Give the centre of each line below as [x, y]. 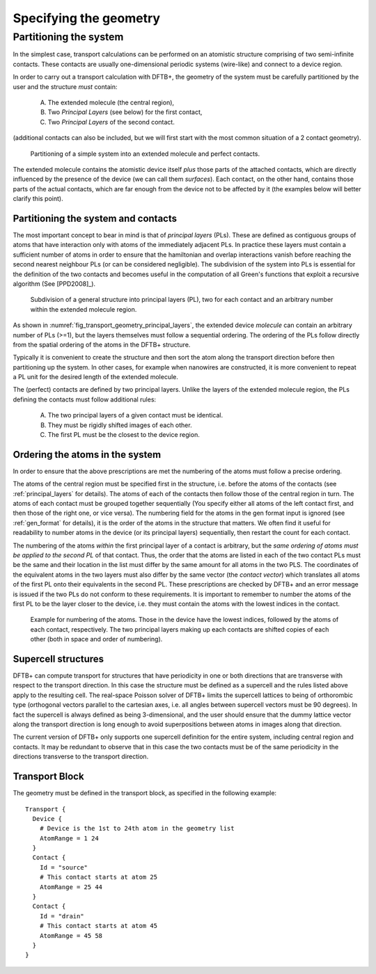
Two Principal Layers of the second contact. [111, 122]
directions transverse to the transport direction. [81, 757]
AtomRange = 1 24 [69, 838]
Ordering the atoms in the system [87, 455]
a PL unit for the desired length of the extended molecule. [96, 377]
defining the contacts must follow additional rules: [85, 399]
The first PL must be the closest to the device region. [124, 435]
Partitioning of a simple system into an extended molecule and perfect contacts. [145, 154]
